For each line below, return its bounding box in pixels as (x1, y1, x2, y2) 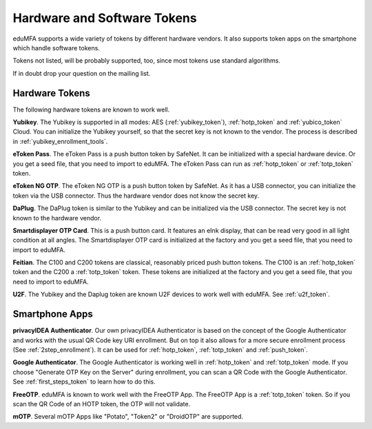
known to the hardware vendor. (12, 213, 102, 222)
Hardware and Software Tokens (12, 10, 197, 25)
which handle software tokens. (12, 43, 100, 52)
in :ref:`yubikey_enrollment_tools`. (12, 137, 108, 145)
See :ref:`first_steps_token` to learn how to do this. (12, 377, 156, 386)
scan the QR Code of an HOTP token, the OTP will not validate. (12, 399, 191, 408)
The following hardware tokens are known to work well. (12, 105, 170, 114)
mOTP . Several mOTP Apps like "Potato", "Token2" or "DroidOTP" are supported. (12, 412, 244, 421)
